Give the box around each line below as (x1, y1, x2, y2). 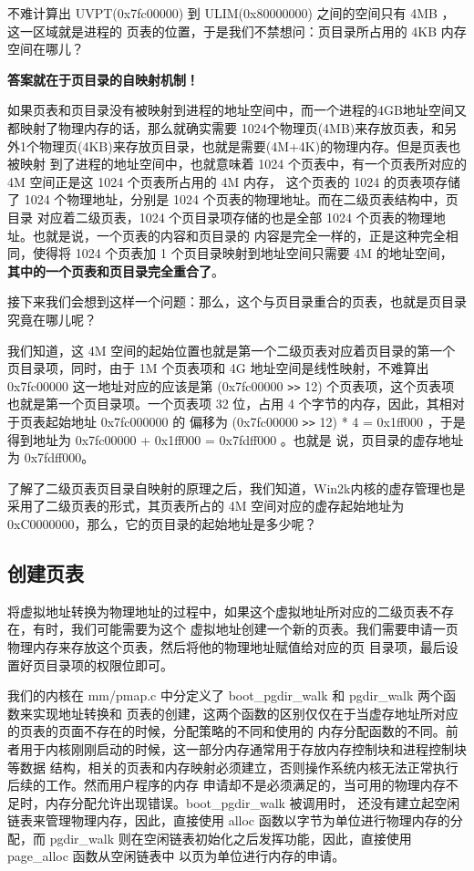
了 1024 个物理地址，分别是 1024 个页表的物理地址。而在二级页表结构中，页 (7, 190, 459, 209)
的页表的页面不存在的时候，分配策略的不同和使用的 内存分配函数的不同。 (7, 721, 446, 741)
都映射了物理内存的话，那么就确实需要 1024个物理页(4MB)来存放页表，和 (7, 118, 445, 137)
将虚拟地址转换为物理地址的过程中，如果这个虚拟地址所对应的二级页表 (7, 601, 428, 620)
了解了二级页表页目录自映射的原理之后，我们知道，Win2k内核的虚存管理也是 (7, 478, 466, 497)
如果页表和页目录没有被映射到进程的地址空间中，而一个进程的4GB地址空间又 (7, 100, 467, 119)
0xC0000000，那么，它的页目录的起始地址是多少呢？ (7, 513, 317, 533)
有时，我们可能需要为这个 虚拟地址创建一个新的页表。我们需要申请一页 (32, 619, 459, 638)
